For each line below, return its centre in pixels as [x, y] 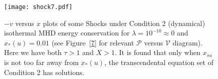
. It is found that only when [157, 52]
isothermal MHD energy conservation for [67, 33]
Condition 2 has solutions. [44, 72]
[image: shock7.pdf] [39, 7]
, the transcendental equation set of [159, 62]
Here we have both [33, 52]
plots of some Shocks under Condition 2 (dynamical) [124, 23]
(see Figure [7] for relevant [93, 42]
